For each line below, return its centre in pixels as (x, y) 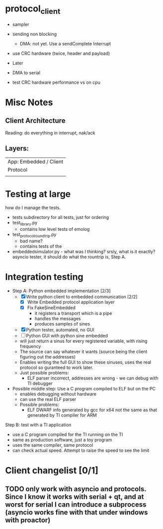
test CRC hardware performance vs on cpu (56, 82)
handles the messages (58, 318)
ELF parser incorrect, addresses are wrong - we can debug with (93, 378)
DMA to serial (26, 72)
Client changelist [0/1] (52, 470)
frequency (30, 346)
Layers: (17, 148)
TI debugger (40, 383)
